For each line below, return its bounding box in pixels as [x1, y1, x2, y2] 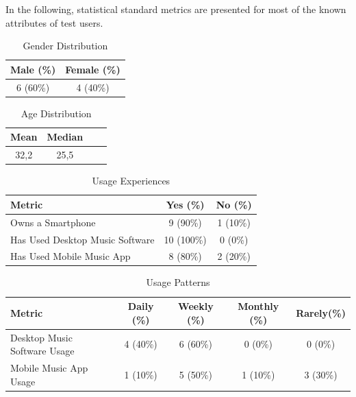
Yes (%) [166, 197, 205, 211]
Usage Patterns [146, 275, 210, 289]
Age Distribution [21, 106, 92, 120]
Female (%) [65, 62, 120, 76]
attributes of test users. [5, 15, 103, 29]
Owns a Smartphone [10, 215, 96, 229]
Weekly [178, 299, 214, 313]
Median [47, 130, 84, 144]
